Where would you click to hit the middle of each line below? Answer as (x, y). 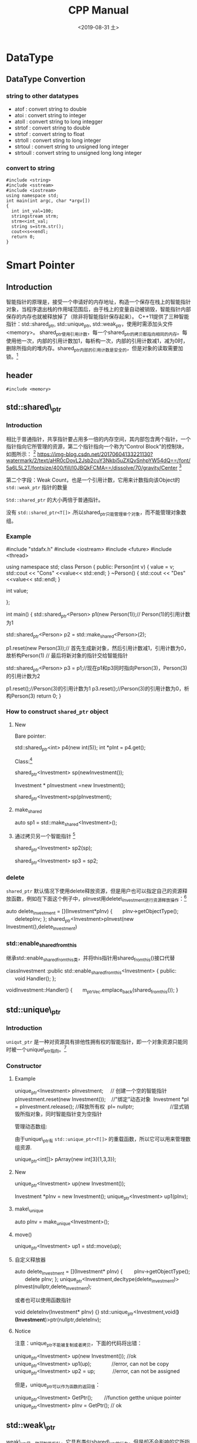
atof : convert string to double (50, 109)
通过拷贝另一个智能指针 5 (45, 835)
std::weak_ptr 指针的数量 (37, 487)
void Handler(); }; (35, 978)
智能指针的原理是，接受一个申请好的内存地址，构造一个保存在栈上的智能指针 (98, 301)
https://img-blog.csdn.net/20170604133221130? (95, 454)
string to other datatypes (43, 96)
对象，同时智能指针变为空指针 (66, 1114)
